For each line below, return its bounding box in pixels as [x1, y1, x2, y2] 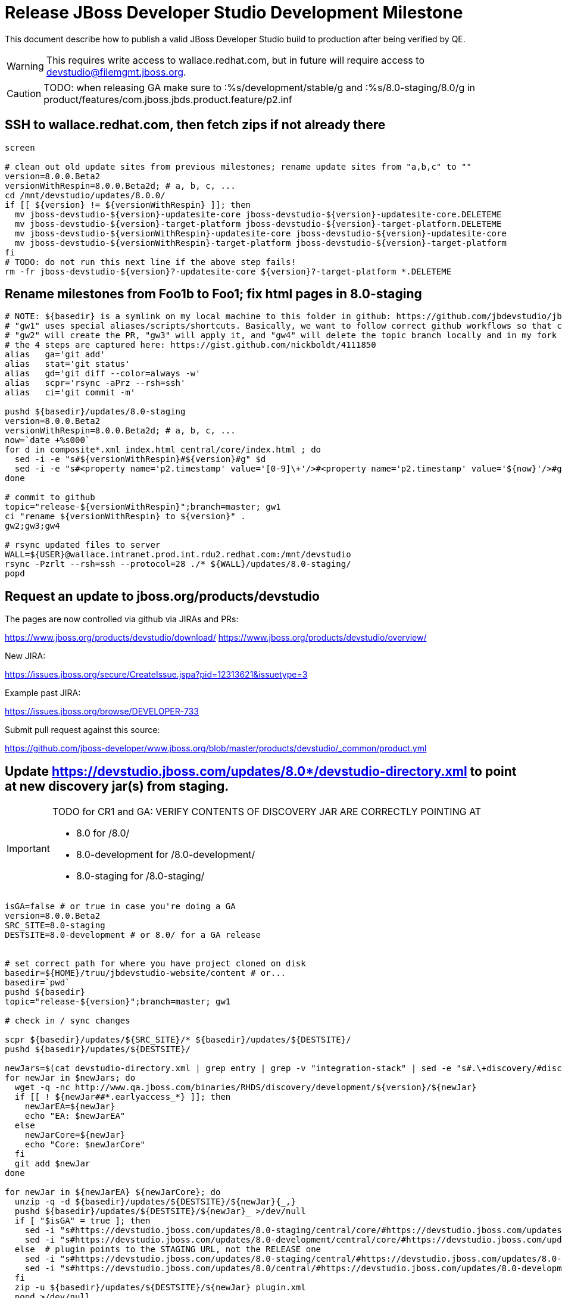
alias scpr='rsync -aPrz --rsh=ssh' [5, 378, 186, 388]
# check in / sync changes [5, 1016, 130, 1026]
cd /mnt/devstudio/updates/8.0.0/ [5, 190, 166, 200]
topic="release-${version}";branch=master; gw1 [5, 997, 231, 1007]
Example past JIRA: [5, 688, 81, 698]
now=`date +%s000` [5, 435, 90, 445]
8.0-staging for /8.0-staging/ [76, 870, 205, 882]
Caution [7, 87, 42, 99]
